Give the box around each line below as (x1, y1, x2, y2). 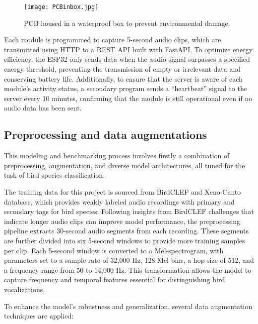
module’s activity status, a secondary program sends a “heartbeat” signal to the (4, 83, 247, 94)
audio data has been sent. (4, 103, 82, 113)
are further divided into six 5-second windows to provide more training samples (4, 235, 245, 245)
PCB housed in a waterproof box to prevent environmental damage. (24, 17, 230, 28)
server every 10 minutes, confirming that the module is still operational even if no (4, 93, 253, 103)
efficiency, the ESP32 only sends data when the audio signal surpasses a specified (4, 54, 250, 64)
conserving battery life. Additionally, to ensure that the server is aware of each (4, 73, 243, 84)
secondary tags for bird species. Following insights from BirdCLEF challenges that (4, 206, 254, 216)
